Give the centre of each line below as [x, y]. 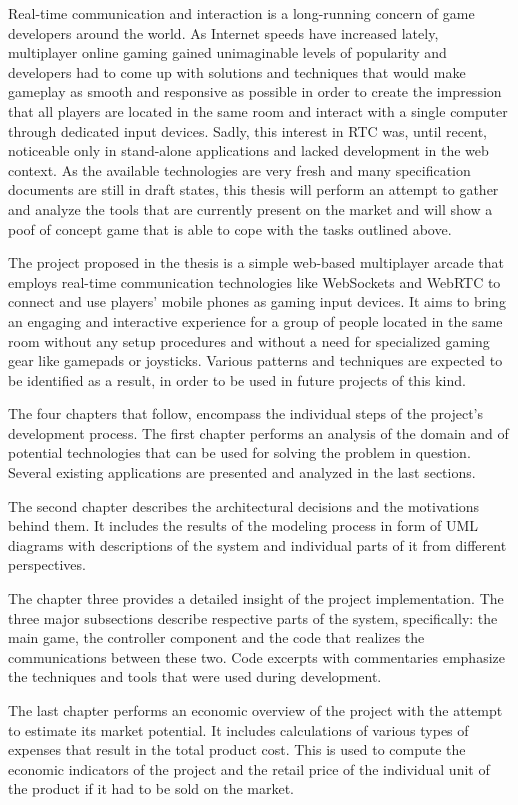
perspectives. [47, 564]
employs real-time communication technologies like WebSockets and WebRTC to [254, 281]
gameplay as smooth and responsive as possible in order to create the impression [255, 91]
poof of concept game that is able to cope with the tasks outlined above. [230, 228]
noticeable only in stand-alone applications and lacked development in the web [248, 150]
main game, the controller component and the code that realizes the [216, 637]
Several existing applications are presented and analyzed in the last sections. [242, 472]
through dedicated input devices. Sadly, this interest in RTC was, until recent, [247, 130]
